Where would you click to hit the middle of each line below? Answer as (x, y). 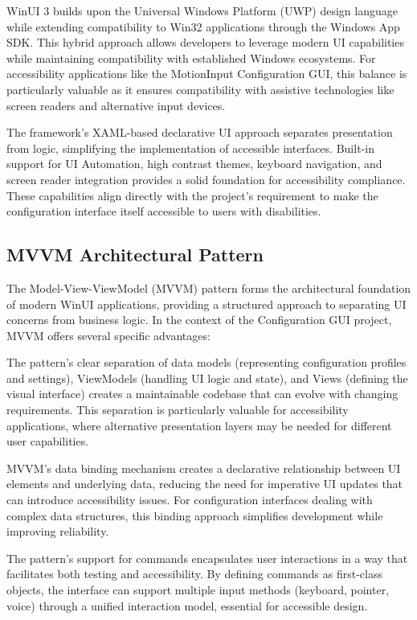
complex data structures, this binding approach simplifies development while (195, 515)
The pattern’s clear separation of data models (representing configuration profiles (206, 362)
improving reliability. (58, 531)
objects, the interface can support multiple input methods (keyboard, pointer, (198, 590)
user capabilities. (48, 441)
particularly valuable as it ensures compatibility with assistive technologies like (200, 89)
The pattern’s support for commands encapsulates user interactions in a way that (207, 558)
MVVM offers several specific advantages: (108, 335)
